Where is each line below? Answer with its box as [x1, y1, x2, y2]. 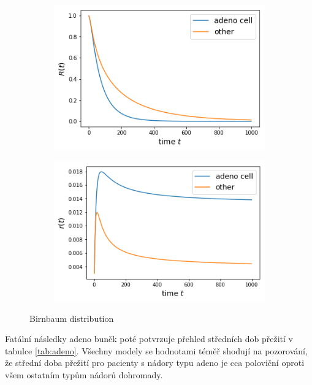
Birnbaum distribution [29, 311, 114, 324]
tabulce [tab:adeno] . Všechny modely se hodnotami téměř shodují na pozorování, [5, 344, 308, 357]
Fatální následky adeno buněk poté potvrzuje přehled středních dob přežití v [5, 332, 293, 345]
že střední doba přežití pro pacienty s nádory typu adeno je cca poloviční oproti [5, 356, 305, 369]
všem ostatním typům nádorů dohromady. [5, 368, 163, 381]
